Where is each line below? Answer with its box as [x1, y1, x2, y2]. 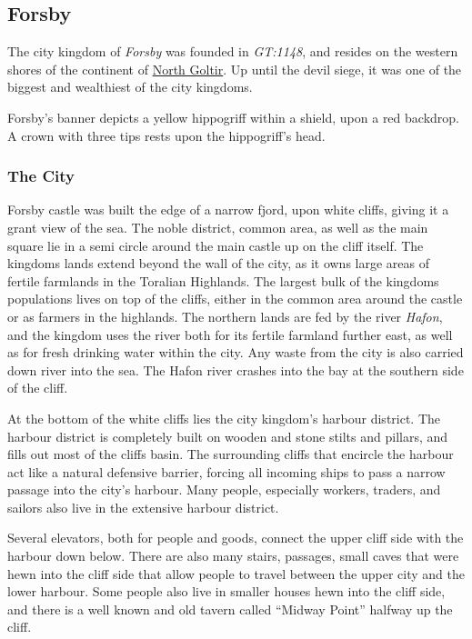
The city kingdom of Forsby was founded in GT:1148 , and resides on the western [7, 42, 458, 61]
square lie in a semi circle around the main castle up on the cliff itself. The [7, 235, 424, 255]
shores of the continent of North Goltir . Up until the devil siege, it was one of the [7, 59, 462, 78]
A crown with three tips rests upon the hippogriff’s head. [7, 125, 326, 145]
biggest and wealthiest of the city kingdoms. [7, 77, 253, 96]
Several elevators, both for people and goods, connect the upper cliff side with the [7, 528, 464, 547]
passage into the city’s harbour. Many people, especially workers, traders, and [7, 480, 441, 499]
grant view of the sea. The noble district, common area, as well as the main [7, 217, 428, 236]
